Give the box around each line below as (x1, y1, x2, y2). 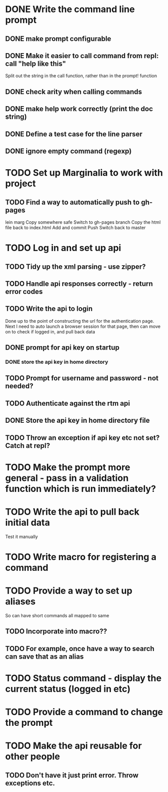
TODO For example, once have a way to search (5, 644, 155, 653)
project (5, 178, 36, 189)
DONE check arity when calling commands (5, 87, 142, 96)
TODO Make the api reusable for (5, 740, 142, 752)
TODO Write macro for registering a (5, 551, 156, 563)
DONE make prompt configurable (5, 34, 111, 43)
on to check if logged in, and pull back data (5, 328, 95, 334)
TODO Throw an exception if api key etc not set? (5, 433, 160, 442)
